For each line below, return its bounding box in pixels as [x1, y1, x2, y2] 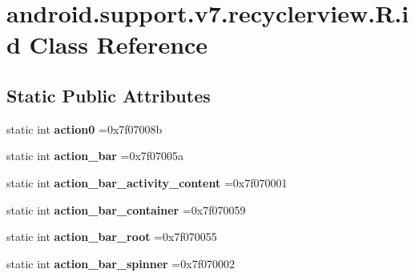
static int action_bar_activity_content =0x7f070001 [6, 174, 288, 191]
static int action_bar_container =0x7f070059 [6, 201, 246, 218]
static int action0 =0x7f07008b [6, 120, 163, 137]
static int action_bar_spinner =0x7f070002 [6, 255, 235, 271]
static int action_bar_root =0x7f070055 [6, 228, 217, 245]
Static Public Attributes [6, 82, 211, 107]
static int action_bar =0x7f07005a [6, 147, 184, 164]
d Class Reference [6, 28, 208, 61]
